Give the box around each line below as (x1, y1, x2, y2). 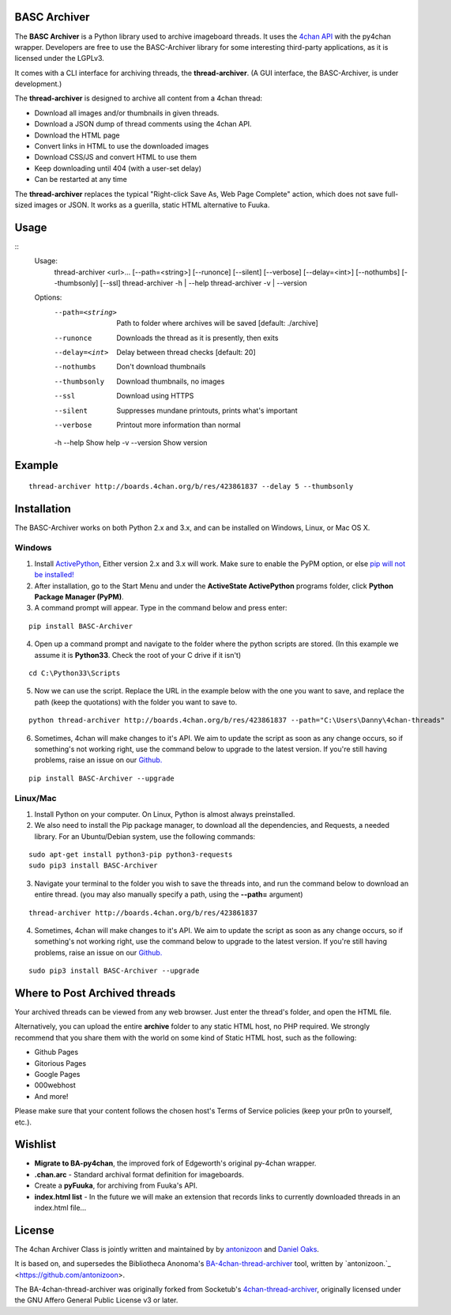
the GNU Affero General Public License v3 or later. (14, 1295, 179, 1305)
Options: (34, 293, 62, 302)
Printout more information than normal (116, 420, 241, 429)
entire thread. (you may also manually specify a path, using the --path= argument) (34, 890, 303, 899)
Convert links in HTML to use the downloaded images (34, 142, 209, 151)
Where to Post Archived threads (14, 986, 176, 999)
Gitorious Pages (34, 1058, 87, 1067)
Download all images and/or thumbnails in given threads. (34, 108, 220, 118)
